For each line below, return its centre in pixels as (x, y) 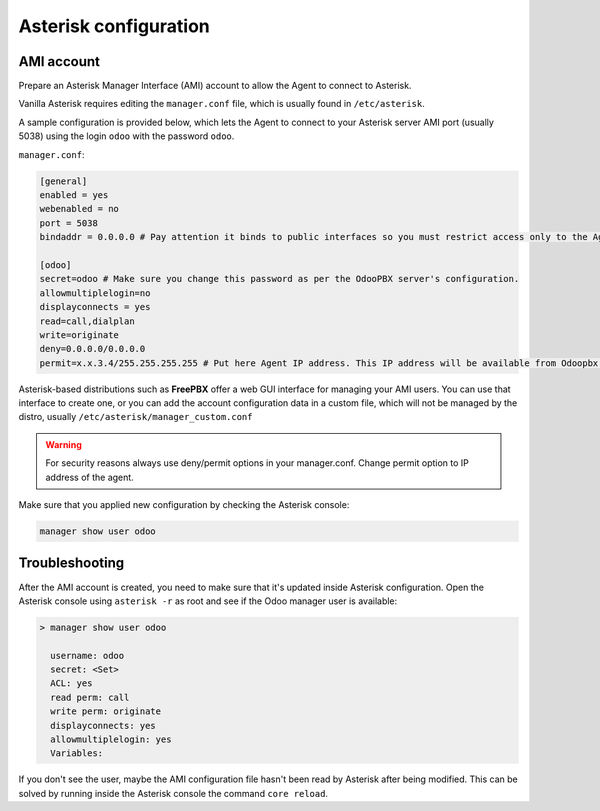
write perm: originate (106, 711)
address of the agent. (89, 477)
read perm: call (90, 697)
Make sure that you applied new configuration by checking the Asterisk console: (184, 505)
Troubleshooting (71, 563)
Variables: (77, 753)
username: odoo (87, 655)
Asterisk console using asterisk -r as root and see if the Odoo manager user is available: (208, 601)
